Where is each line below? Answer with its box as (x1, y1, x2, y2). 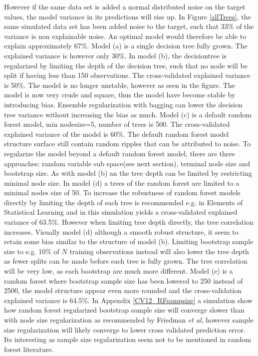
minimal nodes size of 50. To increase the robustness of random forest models (4, 187, 241, 198)
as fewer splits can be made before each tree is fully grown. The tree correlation (4, 256, 248, 266)
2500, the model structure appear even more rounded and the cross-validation (4, 285, 242, 296)
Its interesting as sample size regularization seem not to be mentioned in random (4, 334, 252, 345)
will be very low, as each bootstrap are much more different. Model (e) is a (4, 266, 233, 276)
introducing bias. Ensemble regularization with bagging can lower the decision (4, 99, 243, 109)
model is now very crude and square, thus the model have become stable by (4, 89, 236, 100)
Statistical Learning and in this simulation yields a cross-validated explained (4, 207, 238, 217)
